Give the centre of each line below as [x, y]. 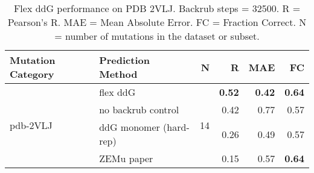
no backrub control [139, 109]
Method [118, 74]
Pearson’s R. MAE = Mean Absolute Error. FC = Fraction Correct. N [157, 22]
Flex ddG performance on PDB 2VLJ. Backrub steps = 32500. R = [157, 8]
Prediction [124, 60]
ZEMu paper [126, 158]
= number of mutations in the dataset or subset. [157, 36]
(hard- [176, 127]
